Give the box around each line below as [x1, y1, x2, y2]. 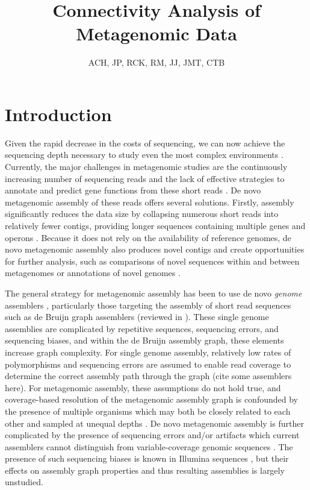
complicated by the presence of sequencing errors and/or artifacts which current [5, 429, 300, 441]
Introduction [5, 101, 112, 126]
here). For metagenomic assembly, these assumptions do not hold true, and [5, 381, 281, 394]
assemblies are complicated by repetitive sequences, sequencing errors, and [5, 322, 279, 335]
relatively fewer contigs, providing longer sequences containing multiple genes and [5, 219, 306, 231]
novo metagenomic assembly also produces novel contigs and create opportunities [5, 243, 305, 256]
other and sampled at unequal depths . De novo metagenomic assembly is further [5, 416, 304, 429]
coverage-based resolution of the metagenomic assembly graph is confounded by [5, 393, 298, 406]
